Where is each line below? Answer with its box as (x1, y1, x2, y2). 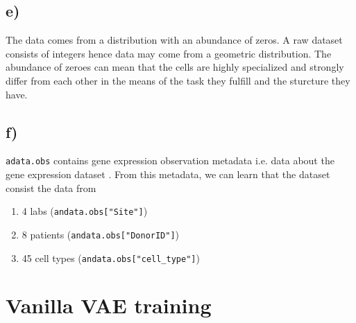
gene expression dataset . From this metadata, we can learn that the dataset (6, 167, 330, 182)
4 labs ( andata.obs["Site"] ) (22, 204, 148, 218)
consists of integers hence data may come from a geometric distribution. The (6, 46, 332, 60)
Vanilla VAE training (6, 291, 212, 320)
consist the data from (6, 180, 96, 195)
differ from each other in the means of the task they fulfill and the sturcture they (6, 73, 350, 87)
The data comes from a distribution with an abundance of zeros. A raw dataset (6, 33, 343, 47)
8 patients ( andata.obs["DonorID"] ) (22, 227, 180, 241)
